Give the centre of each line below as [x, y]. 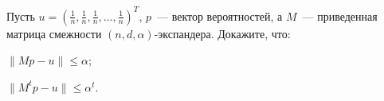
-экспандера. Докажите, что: [222, 33]
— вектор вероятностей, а [219, 16]
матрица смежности [54, 33]
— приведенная [340, 16]
